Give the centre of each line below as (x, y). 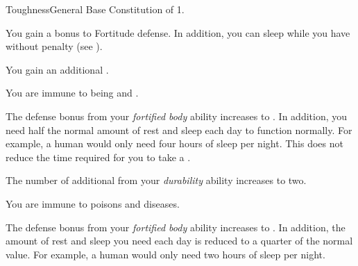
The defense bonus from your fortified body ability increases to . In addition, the (176, 227)
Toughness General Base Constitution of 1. (95, 9)
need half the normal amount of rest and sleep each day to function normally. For (179, 130)
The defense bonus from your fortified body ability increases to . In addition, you (177, 116)
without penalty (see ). (54, 46)
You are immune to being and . (72, 93)
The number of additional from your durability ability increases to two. (156, 180)
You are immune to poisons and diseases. (93, 203)
